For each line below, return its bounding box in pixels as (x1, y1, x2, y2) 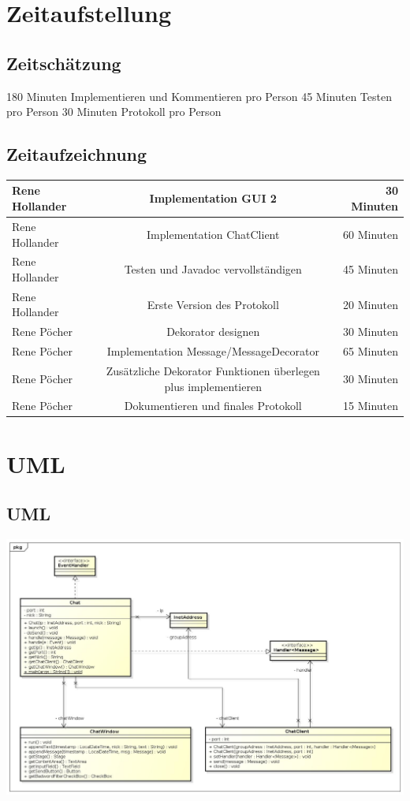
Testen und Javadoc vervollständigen (124, 261, 302, 278)
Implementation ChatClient (147, 225, 280, 242)
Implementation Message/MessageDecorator (106, 343, 319, 360)
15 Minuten (342, 397, 398, 414)
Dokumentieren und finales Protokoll (124, 397, 302, 414)
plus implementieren (164, 378, 262, 394)
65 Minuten (342, 343, 398, 360)
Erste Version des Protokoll (147, 296, 279, 312)
